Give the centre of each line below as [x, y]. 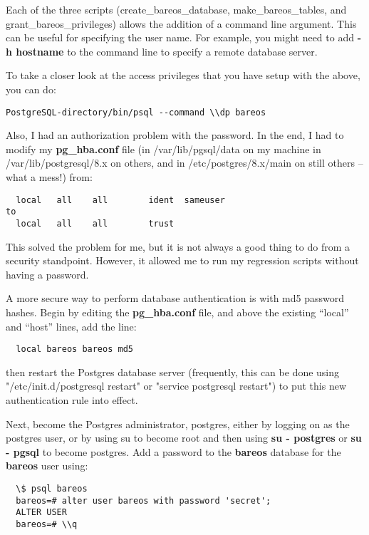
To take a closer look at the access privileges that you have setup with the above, [183, 75]
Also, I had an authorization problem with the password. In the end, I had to [175, 135]
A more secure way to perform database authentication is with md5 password [175, 298]
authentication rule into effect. [72, 399]
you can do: [31, 89]
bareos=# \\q [47, 524]
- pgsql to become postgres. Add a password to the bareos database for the [173, 451]
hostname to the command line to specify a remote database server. [167, 51]
